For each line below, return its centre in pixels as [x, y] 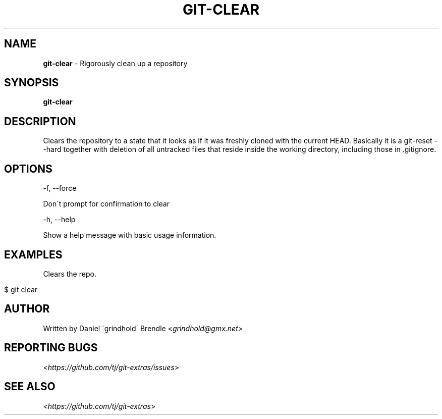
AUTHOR [27, 309]
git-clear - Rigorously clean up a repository [115, 63]
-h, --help [59, 220]
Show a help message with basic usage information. [130, 235]
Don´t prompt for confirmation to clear [106, 204]
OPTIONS [28, 169]
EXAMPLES [33, 254]
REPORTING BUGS [51, 348]
